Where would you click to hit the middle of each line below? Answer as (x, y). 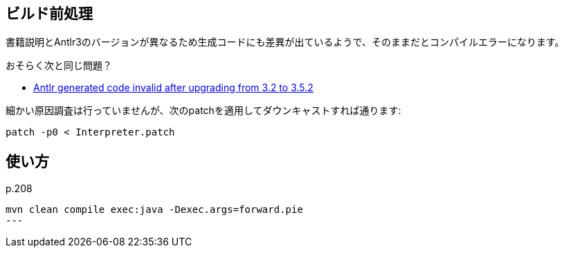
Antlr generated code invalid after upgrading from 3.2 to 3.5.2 (173, 88)
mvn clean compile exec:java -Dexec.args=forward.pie (154, 210)
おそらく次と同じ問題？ (59, 66)
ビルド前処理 (49, 13)
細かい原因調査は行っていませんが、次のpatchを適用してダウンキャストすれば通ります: (203, 111)
